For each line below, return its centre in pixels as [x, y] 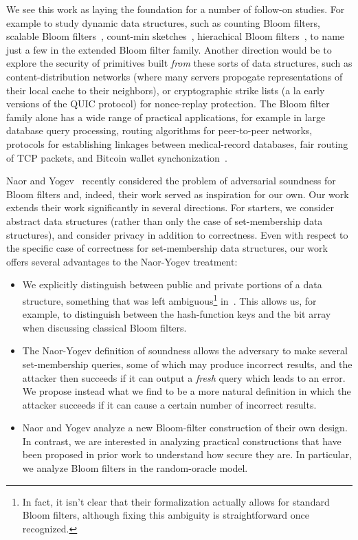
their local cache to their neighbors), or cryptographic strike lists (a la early [166, 90]
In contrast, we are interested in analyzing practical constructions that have [182, 441]
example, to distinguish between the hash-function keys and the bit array [177, 314]
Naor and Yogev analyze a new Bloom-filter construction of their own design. [185, 428]
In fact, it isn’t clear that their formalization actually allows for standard [176, 501]
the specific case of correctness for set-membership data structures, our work [167, 248]
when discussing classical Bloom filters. [104, 327]
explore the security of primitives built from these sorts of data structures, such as [179, 63]
